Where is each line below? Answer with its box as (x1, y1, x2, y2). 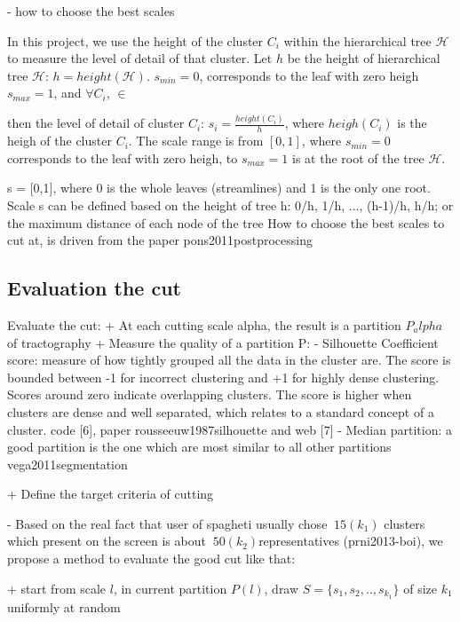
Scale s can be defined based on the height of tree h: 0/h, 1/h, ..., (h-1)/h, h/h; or (7, 195, 454, 214)
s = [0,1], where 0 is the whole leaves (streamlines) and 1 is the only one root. (7, 178, 431, 197)
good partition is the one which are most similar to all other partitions (7, 437, 392, 456)
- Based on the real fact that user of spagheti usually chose (7, 514, 328, 532)
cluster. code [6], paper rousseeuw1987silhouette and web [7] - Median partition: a (7, 420, 452, 438)
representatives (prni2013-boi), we (258, 531, 443, 550)
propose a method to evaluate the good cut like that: (7, 549, 296, 568)
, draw (264, 579, 299, 597)
